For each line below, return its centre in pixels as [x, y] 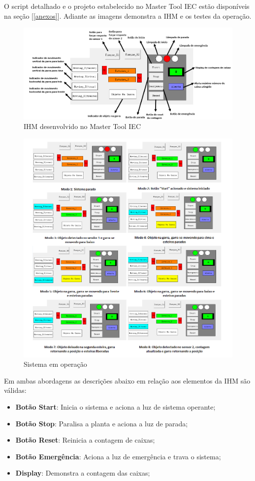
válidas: [15, 390]
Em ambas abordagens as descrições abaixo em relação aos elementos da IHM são [127, 380]
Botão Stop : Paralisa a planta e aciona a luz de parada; [102, 423]
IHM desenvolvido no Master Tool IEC [82, 126]
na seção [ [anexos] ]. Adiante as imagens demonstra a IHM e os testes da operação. [128, 16]
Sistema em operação [55, 364]
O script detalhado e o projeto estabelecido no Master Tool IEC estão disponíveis [127, 6]
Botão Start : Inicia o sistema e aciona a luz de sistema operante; [115, 407]
